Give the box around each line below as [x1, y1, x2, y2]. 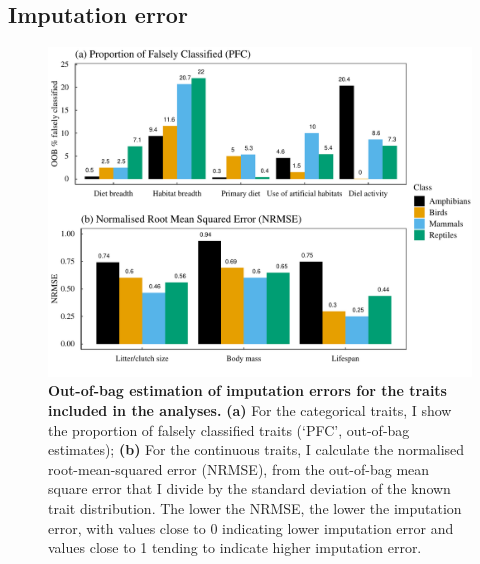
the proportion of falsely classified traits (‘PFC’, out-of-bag [48, 419, 410, 440]
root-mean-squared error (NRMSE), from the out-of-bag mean [48, 458, 430, 479]
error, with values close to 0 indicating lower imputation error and [48, 517, 454, 538]
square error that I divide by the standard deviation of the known [48, 478, 451, 499]
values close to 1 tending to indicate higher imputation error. [48, 537, 422, 558]
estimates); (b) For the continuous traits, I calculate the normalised [48, 439, 465, 460]
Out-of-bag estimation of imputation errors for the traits [48, 380, 447, 401]
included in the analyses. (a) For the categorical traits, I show [48, 399, 452, 420]
